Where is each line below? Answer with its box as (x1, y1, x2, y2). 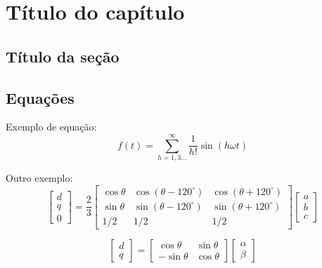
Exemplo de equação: (6, 119, 97, 134)
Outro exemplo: (6, 170, 73, 185)
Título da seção (6, 45, 120, 67)
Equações (6, 86, 75, 108)
